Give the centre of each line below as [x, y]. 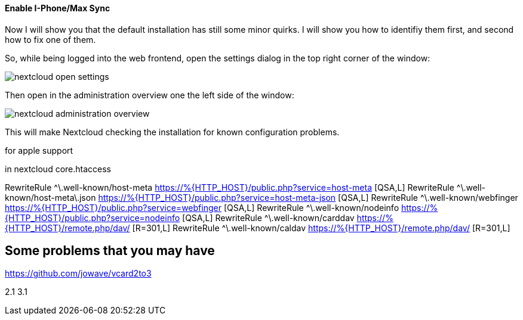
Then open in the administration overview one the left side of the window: [150, 95]
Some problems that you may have [110, 251]
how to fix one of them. [50, 39]
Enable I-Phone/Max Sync [58, 8]
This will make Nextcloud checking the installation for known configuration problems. [172, 132]
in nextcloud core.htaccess [58, 169]
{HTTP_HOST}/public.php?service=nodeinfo [93, 218]
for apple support [39, 150]
